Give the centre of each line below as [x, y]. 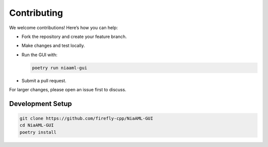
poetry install [38, 132]
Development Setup [40, 104]
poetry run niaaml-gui [60, 68]
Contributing [36, 13]
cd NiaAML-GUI [37, 125]
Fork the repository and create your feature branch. [74, 37]
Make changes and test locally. [53, 46]
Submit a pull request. [44, 80]
